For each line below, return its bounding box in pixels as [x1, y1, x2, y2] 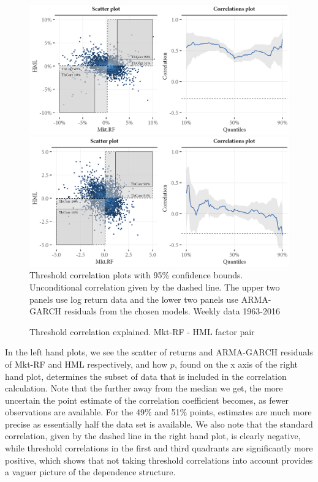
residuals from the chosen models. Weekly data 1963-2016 [64, 305, 280, 317]
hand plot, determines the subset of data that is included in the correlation [5, 369, 287, 382]
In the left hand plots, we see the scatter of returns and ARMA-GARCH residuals [5, 346, 313, 358]
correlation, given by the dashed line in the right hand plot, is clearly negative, [5, 429, 301, 442]
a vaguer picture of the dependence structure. [5, 465, 176, 478]
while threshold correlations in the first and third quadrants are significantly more [5, 442, 313, 454]
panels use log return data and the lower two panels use [29, 292, 239, 305]
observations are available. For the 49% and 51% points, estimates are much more [5, 406, 312, 418]
